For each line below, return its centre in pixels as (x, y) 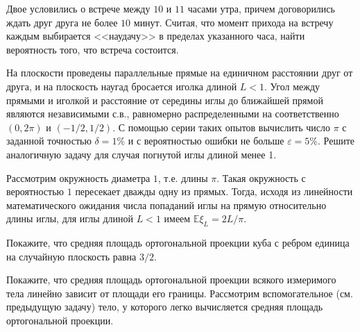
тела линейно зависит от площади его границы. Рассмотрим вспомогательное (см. (180, 293)
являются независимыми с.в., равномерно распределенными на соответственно (173, 114)
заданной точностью (49, 141)
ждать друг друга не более (62, 22)
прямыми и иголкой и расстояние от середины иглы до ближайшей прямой (165, 100)
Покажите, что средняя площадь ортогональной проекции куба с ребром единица (178, 243)
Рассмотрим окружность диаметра (78, 177)
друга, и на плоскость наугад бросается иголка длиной (122, 86)
